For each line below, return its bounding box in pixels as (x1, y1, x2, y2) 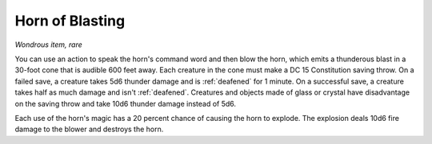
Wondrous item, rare (14, 40, 83, 49)
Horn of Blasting (14, 12, 126, 29)
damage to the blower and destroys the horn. (14, 124, 164, 134)
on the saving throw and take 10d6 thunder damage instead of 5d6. (14, 99, 236, 108)
